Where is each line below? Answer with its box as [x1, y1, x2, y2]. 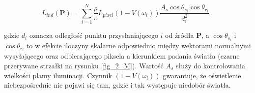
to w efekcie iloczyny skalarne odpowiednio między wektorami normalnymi [26, 40, 251, 51]
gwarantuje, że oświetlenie [163, 70, 241, 80]
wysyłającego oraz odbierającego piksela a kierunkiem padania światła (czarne [4, 51, 240, 61]
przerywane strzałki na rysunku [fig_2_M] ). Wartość [4, 60, 164, 70]
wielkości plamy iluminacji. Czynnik [4, 70, 112, 80]
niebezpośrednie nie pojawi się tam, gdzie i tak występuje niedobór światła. [4, 80, 231, 90]
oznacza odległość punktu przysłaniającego [29, 30, 158, 40]
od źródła [165, 30, 194, 40]
